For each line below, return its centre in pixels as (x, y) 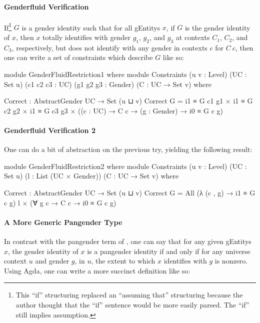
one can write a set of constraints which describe (78, 57)
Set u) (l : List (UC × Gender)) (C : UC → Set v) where (91, 176)
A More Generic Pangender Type (63, 222)
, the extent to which (123, 261)
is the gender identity (217, 27)
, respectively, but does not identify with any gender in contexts (109, 47)
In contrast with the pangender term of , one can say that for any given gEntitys (128, 241)
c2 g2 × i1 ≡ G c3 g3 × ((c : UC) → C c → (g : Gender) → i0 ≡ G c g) (113, 110)
